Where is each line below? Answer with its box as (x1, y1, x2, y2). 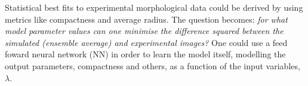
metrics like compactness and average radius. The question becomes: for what (5, 13, 288, 25)
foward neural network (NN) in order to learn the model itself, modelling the (5, 48, 286, 60)
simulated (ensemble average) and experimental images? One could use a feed (5, 36, 288, 48)
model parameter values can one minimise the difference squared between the (5, 24, 284, 37)
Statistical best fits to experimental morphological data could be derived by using (5, 1, 303, 13)
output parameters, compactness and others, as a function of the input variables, (5, 59, 300, 72)
